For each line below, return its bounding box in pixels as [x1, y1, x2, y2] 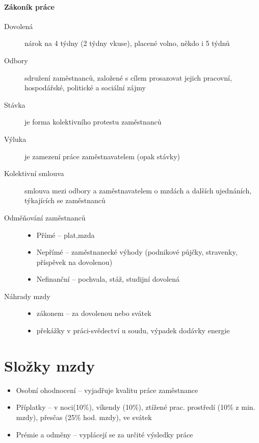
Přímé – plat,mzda [36, 229, 95, 240]
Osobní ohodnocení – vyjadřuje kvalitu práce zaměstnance [16, 384, 198, 395]
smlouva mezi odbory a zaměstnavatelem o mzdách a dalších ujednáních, [24, 185, 252, 195]
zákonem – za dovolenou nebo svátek [36, 308, 151, 318]
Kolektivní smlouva [4, 168, 64, 179]
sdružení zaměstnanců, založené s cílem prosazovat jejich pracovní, [24, 72, 232, 83]
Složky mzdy [4, 355, 95, 376]
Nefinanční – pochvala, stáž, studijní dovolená [36, 274, 179, 284]
